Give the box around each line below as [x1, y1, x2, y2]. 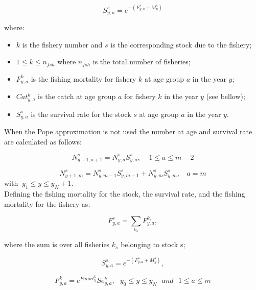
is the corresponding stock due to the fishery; [110, 39, 252, 50]
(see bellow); [206, 91, 245, 102]
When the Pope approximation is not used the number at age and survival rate [4, 126, 252, 137]
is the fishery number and [22, 39, 103, 50]
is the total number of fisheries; [92, 56, 191, 67]
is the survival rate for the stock [31, 108, 131, 119]
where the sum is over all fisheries [4, 239, 110, 250]
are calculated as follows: [4, 136, 82, 147]
